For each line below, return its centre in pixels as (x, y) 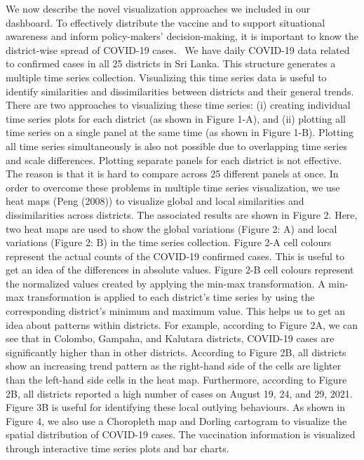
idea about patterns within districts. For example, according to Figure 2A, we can (182, 324)
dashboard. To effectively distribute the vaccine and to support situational (166, 22)
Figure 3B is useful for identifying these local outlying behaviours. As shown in (176, 407)
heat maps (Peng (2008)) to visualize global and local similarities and (155, 201)
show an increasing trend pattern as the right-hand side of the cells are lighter (174, 366)
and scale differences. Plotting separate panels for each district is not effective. (174, 160)
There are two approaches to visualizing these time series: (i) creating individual (178, 105)
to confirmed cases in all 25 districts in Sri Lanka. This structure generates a (171, 63)
